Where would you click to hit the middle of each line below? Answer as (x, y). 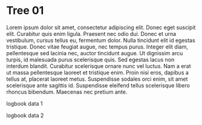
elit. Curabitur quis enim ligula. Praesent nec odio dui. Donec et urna (91, 33)
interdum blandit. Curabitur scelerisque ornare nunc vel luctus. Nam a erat (99, 66)
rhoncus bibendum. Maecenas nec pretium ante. (67, 92)
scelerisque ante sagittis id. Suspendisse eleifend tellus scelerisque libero (98, 85)
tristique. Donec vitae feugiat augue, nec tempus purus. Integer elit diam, (97, 47)
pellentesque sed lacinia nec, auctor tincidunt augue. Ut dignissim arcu (95, 53)
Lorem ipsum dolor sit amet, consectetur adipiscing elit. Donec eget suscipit (101, 27)
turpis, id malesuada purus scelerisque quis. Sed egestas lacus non (90, 59)
